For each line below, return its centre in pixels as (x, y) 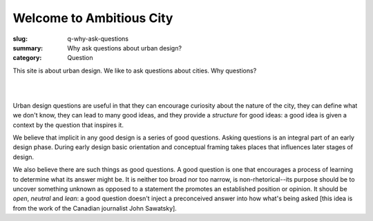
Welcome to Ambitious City (93, 18)
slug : (20, 39)
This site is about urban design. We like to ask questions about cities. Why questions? (135, 70)
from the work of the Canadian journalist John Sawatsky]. (95, 208)
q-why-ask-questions (98, 39)
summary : (28, 48)
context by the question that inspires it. (68, 125)
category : (27, 58)
